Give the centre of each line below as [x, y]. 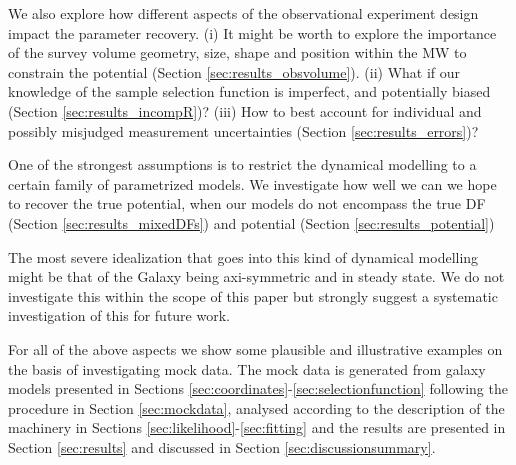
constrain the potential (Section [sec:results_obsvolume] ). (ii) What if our [234, 71]
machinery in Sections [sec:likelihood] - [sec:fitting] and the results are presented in [257, 427]
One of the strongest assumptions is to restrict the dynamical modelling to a [242, 164]
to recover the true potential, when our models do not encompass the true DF [247, 203]
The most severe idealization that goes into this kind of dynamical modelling [243, 256]
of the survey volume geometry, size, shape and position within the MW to [237, 52]
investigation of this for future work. [119, 315]
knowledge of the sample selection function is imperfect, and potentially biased [249, 91]
